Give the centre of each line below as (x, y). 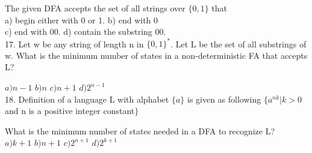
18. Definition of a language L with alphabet (87, 99)
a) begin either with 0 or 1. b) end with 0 (82, 19)
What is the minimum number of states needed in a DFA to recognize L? (140, 130)
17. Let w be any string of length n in (74, 43)
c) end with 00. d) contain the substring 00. (86, 31)
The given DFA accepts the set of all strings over (95, 8)
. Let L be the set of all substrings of (239, 43)
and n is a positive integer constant (70, 111)
